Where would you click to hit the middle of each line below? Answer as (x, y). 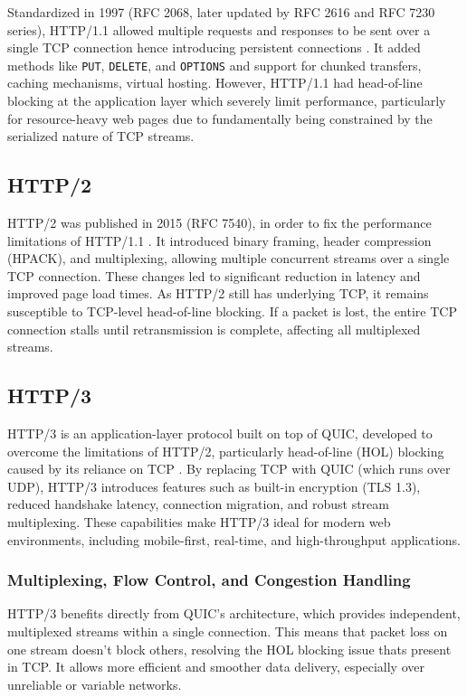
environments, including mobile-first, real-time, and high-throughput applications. (234, 539)
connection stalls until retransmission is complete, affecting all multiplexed (214, 329)
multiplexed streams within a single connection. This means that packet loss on (228, 631)
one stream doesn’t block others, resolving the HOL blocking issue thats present (229, 649)
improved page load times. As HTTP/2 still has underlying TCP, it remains (218, 293)
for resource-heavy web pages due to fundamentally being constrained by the (220, 118)
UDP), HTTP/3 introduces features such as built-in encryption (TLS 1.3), (214, 486)
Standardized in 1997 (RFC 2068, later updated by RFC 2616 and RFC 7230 (221, 12)
